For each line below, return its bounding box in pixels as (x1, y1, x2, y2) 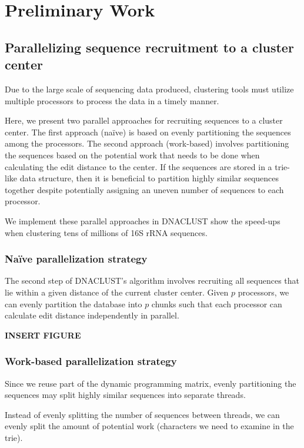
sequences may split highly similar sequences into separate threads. (5, 389, 246, 401)
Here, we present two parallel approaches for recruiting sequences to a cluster (5, 114, 283, 127)
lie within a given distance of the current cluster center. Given (5, 286, 229, 298)
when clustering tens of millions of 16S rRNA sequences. (5, 226, 208, 238)
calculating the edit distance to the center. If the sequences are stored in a (5, 160, 272, 172)
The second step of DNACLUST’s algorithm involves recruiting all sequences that (5, 274, 300, 287)
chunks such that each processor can (151, 297, 282, 310)
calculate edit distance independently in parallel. (5, 309, 179, 321)
